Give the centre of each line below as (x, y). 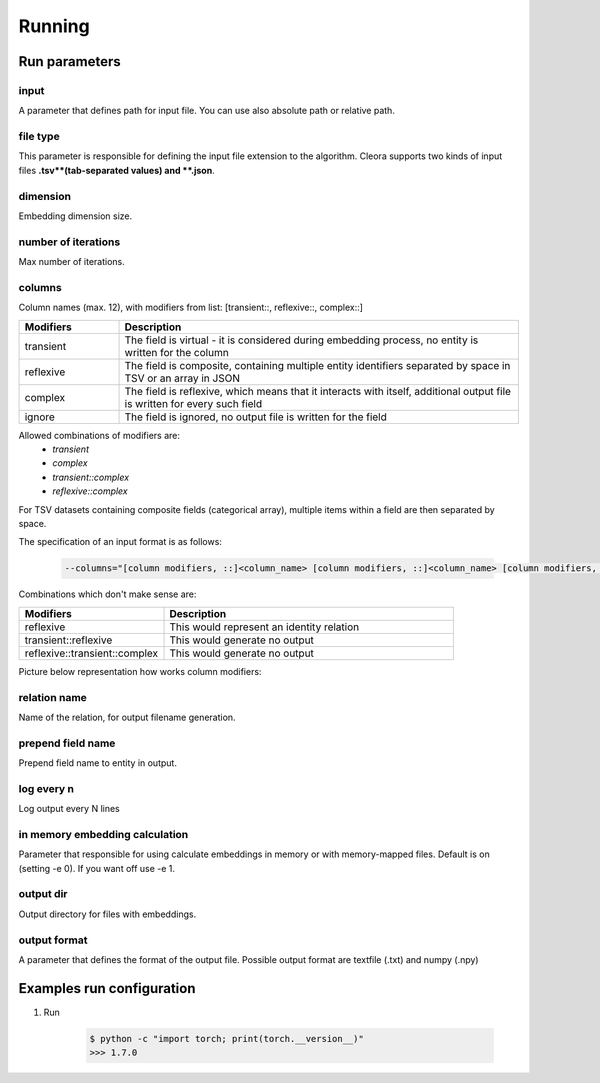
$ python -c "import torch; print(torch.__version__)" (226, 1038)
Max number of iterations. (71, 262)
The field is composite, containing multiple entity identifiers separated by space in (317, 365)
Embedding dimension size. (75, 216)
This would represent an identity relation (264, 627)
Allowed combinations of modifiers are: (99, 435)
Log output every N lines (69, 809)
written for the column (176, 352)
